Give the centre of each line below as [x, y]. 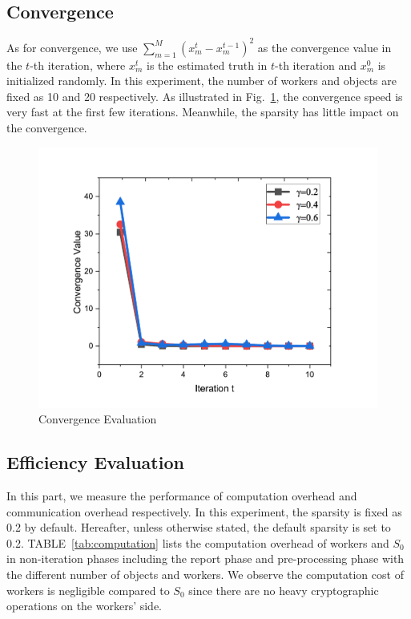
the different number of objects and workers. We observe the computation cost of [205, 574]
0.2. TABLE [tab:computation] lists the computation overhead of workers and [198, 542]
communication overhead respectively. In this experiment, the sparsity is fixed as [204, 511]
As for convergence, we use [72, 47]
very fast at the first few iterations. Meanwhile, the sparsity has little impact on [203, 112]
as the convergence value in [324, 47]
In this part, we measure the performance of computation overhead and [182, 496]
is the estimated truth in [207, 65]
